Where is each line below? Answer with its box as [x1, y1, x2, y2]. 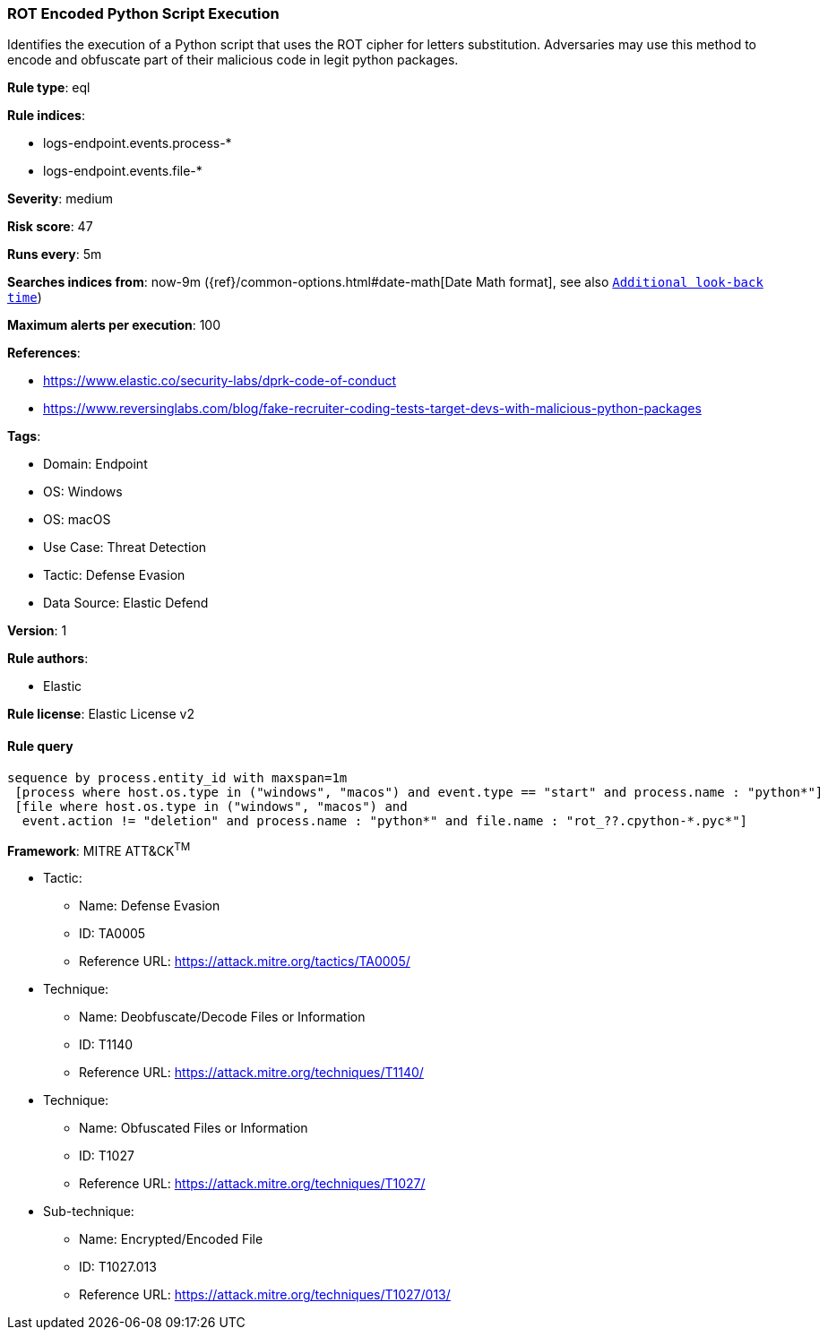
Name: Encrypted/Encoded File [79, 1231, 263, 1247]
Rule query [7, 738, 73, 754]
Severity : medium [7, 191, 114, 207]
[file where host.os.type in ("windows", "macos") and [14, 798, 408, 814]
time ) [7, 289, 42, 306]
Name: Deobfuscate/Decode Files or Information [79, 1009, 366, 1025]
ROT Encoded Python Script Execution [7, 4, 280, 22]
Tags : [7, 428, 41, 444]
